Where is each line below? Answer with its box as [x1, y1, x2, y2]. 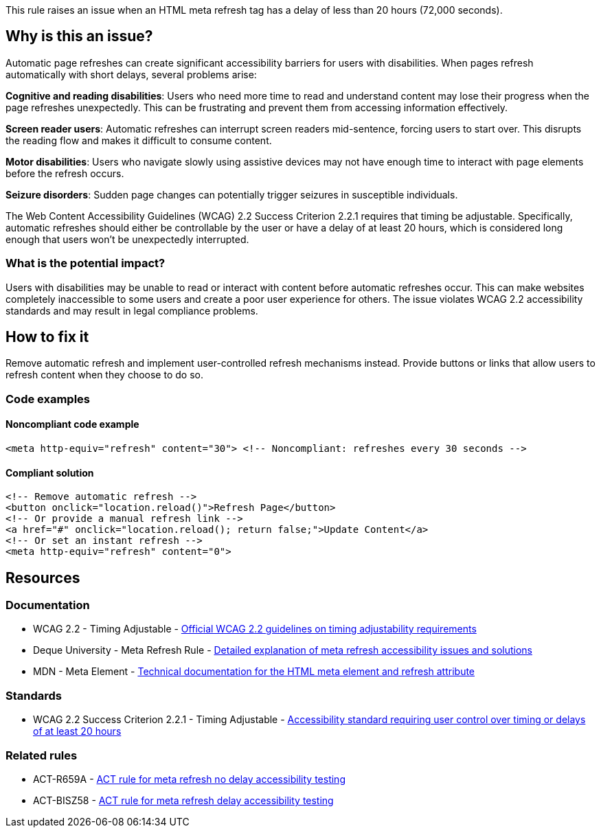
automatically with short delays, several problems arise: [5, 68, 257, 80]
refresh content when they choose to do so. [5, 369, 203, 381]
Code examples [5, 391, 91, 406]
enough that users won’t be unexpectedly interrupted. [5, 233, 249, 245]
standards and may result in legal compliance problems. [5, 304, 258, 317]
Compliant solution [5, 466, 94, 479]
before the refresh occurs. [5, 167, 124, 179]
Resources [5, 569, 80, 586]
